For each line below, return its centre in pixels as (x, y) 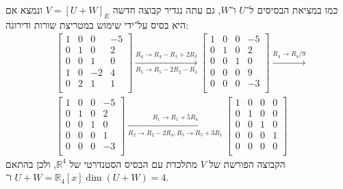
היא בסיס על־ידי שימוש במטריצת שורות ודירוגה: (97, 24)
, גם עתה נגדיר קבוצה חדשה (167, 10)
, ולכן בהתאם (31, 163)
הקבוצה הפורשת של (247, 163)
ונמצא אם (24, 10)
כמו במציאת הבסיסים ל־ (292, 10)
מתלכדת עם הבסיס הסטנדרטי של (133, 163)
